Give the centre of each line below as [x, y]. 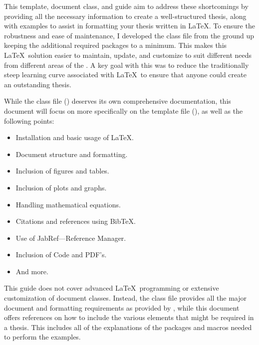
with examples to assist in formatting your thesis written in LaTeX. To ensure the [129, 26]
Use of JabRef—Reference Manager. [71, 238]
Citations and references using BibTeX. [76, 221]
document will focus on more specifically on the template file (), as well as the [124, 110]
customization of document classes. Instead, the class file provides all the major [125, 298]
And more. [32, 271]
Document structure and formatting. [72, 154]
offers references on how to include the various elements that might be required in [129, 317]
